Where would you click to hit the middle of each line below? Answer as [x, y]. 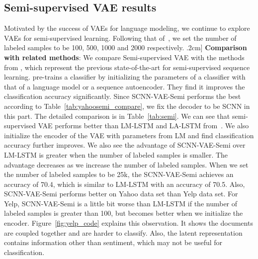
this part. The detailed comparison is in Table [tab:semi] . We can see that [117, 116]
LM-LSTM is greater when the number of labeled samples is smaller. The [116, 154]
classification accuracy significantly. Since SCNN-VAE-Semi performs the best [123, 96]
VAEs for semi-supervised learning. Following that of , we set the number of [120, 38]
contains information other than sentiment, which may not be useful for [113, 242]
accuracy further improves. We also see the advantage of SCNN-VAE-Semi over [125, 145]
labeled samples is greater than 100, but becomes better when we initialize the [124, 213]
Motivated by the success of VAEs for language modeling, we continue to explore [127, 28]
